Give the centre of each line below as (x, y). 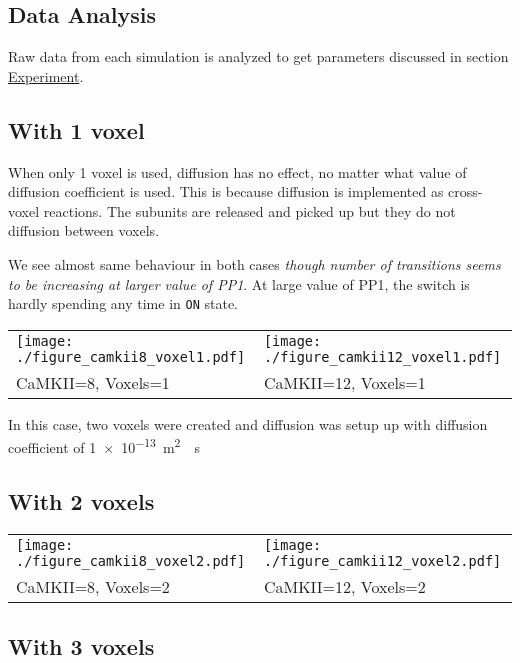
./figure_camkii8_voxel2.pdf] (131, 560)
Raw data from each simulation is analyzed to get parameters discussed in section (258, 56)
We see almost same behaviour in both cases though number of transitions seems (254, 263)
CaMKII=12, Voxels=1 (344, 382)
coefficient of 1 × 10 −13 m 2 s (104, 446)
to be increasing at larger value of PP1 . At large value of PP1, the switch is (239, 283)
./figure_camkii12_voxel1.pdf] (382, 356)
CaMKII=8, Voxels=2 (93, 586)
